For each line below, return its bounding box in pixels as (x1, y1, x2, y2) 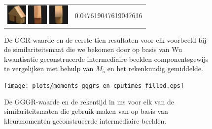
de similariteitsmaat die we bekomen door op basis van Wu (4, 44, 182, 54)
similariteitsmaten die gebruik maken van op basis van (4, 106, 168, 116)
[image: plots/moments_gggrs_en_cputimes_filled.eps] (4, 82, 184, 89)
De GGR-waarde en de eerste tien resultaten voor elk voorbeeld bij (4, 34, 207, 45)
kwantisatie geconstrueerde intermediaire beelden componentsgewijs (4, 53, 209, 64)
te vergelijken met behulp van (4, 63, 94, 74)
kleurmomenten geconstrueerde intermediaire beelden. (4, 115, 167, 126)
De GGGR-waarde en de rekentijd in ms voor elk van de (4, 96, 175, 106)
